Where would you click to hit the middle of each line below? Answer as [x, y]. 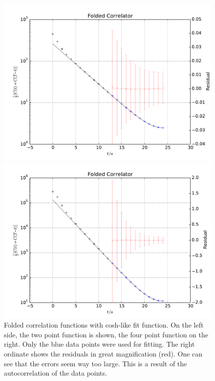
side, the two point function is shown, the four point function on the [106, 334]
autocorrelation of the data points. [55, 373]
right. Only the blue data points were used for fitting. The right [99, 344]
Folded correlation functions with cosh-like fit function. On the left [104, 325]
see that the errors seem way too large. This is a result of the [96, 363]
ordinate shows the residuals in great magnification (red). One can [103, 353]
